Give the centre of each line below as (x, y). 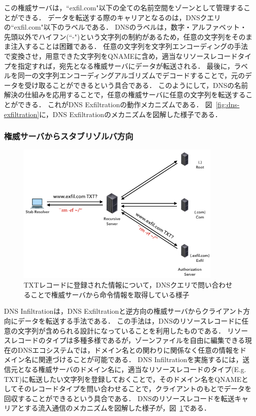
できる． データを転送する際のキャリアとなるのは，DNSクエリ (119, 17)
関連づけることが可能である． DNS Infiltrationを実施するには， (140, 359)
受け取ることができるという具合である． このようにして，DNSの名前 (136, 85)
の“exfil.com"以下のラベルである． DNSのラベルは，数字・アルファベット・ (126, 27)
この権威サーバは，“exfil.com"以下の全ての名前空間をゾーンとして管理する (124, 7)
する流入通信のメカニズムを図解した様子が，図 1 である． (118, 408)
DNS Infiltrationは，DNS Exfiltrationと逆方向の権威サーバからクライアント (124, 311)
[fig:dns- (228, 104)
